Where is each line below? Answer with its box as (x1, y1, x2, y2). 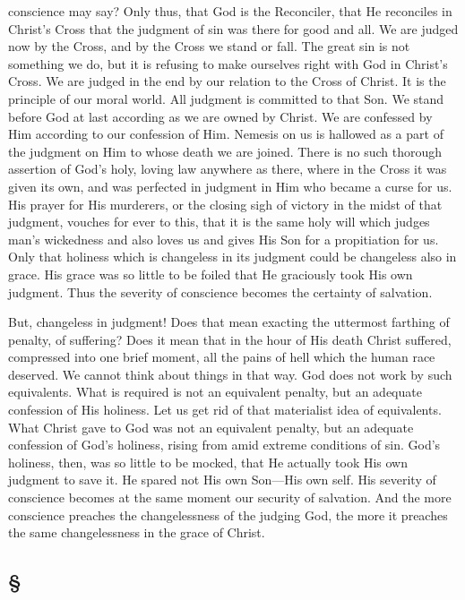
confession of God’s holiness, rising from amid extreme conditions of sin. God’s (8, 435, 441, 454)
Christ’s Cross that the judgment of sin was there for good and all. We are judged (8, 19, 459, 38)
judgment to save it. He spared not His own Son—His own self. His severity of (8, 470, 436, 489)
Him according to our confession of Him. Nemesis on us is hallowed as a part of (8, 124, 443, 143)
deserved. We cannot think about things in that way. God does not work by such (8, 364, 452, 383)
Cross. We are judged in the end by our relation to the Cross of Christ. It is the (8, 72, 446, 90)
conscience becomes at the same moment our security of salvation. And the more (8, 488, 452, 507)
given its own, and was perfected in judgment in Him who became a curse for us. (8, 176, 452, 195)
